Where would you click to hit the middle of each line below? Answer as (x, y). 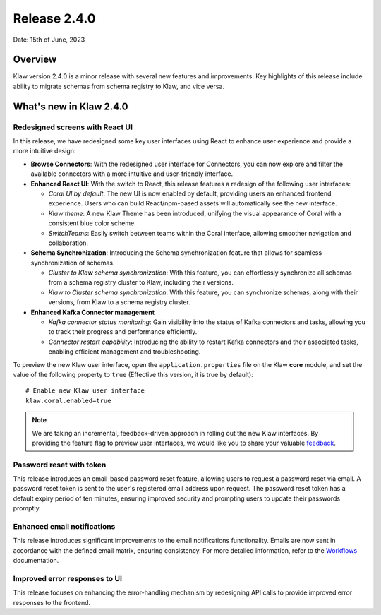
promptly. (27, 508)
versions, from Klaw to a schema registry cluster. (119, 302)
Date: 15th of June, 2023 (49, 40)
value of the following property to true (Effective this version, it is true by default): (133, 374)
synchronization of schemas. (73, 263)
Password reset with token (60, 465)
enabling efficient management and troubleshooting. (125, 352)
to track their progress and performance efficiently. (123, 332)
